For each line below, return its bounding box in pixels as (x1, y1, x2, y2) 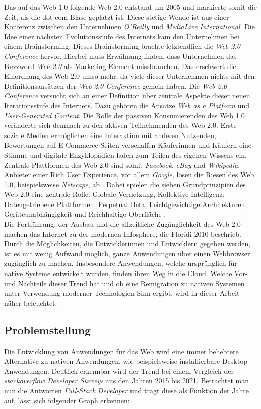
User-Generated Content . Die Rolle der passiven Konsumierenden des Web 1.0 (4, 110, 245, 120)
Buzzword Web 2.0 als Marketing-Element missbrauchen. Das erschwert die (4, 60, 236, 71)
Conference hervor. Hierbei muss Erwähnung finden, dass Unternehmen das (4, 50, 237, 61)
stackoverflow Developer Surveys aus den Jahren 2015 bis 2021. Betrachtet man (4, 375, 249, 386)
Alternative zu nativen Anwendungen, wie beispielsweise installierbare (4, 356, 220, 366)
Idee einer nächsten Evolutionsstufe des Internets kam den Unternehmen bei (4, 31, 239, 41)
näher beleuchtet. (4, 297, 57, 308)
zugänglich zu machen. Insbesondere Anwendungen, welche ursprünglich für (4, 258, 237, 268)
